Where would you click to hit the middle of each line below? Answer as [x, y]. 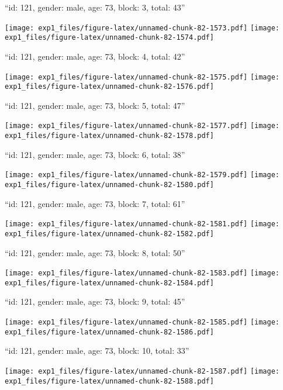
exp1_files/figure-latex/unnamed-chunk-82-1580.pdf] [109, 184]
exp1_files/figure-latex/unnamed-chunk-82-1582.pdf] [109, 234]
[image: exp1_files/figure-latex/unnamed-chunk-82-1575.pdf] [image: [142, 77]
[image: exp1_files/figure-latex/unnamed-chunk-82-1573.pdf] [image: [142, 28]
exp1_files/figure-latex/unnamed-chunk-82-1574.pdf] [109, 38]
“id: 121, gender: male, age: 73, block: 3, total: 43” [95, 7]
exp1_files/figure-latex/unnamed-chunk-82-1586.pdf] [109, 332]
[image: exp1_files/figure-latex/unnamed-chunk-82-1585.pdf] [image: [142, 322]
